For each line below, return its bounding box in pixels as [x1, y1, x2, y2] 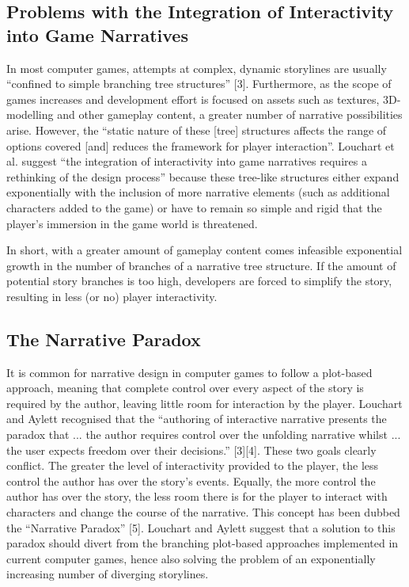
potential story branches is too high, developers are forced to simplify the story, [6, 273, 392, 289]
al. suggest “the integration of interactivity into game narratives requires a [6, 153, 367, 170]
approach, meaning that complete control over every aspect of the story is [6, 379, 364, 396]
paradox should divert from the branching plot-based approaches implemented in [6, 535, 399, 551]
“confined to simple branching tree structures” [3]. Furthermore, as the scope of [6, 75, 392, 92]
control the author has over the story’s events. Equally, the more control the [6, 472, 376, 489]
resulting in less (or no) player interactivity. [6, 288, 218, 304]
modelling [6, 106, 54, 123]
